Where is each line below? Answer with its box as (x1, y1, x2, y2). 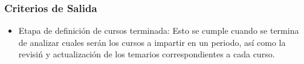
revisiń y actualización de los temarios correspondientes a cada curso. (18, 48, 275, 60)
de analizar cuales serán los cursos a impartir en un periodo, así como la (18, 36, 286, 48)
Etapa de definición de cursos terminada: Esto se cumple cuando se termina (18, 24, 299, 37)
